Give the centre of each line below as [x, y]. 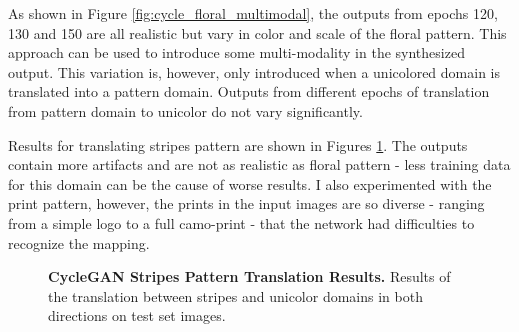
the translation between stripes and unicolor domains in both [235, 295]
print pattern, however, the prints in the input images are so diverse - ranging [246, 203]
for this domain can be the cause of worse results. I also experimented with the [250, 183]
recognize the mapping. [79, 242]
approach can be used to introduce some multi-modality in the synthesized [236, 52]
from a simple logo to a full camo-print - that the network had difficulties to [241, 222]
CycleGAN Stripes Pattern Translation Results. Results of [249, 276]
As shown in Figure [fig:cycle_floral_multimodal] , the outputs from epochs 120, [253, 13]
